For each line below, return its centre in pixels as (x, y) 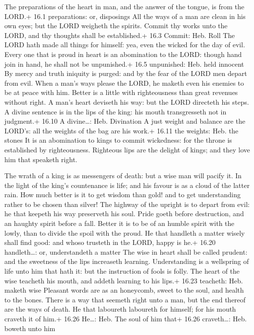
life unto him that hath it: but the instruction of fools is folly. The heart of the (122, 271)
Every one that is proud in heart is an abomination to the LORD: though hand (123, 54)
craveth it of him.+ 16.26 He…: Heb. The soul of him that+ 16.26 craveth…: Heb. (126, 318)
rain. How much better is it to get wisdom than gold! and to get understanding (123, 195)
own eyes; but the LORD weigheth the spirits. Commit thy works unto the (116, 26)
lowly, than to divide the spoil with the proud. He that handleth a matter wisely (125, 233)
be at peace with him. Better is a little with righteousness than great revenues (121, 92)
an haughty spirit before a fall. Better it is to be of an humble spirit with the (119, 223)
